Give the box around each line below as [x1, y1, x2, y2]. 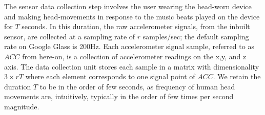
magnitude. [4, 101, 39, 111]
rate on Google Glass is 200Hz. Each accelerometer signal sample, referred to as [4, 41, 254, 52]
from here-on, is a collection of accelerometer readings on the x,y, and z [22, 51, 247, 61]
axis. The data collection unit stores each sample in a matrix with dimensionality [4, 61, 259, 72]
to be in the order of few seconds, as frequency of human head [39, 81, 235, 91]
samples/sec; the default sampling [142, 31, 249, 41]
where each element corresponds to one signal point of [25, 71, 195, 82]
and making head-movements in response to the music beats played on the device [4, 11, 260, 21]
